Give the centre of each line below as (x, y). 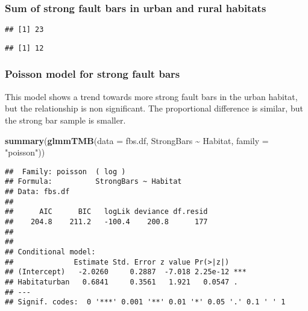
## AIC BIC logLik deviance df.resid (106, 212)
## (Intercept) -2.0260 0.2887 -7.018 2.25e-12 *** (126, 272)
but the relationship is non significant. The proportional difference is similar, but (154, 108)
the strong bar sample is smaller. (65, 120)
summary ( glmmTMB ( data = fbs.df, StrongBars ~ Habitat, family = (137, 140)
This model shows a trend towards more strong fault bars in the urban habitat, (151, 96)
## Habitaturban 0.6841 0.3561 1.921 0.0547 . (121, 282)
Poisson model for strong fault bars (93, 74)
